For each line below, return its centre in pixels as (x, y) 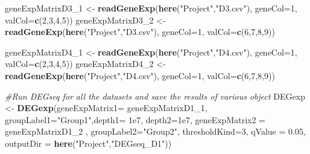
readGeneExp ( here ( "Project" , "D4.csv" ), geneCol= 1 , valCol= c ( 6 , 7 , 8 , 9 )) (140, 75)
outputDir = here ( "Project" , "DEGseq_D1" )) (88, 143)
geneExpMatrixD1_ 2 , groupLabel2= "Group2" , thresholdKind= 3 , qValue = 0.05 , (155, 131)
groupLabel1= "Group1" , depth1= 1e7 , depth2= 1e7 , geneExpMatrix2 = (135, 119)
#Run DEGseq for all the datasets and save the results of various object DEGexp (155, 96)
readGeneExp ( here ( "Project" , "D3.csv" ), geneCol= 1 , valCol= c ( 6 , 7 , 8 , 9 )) (140, 32)
